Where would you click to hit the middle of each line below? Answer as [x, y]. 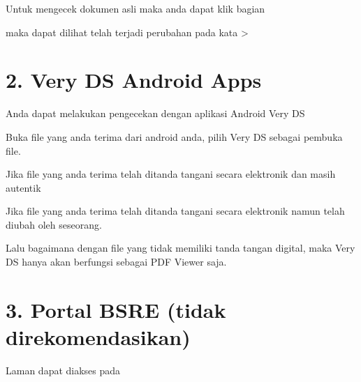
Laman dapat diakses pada [63, 370]
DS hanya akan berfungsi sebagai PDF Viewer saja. [116, 262]
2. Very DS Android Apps [134, 80]
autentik [23, 187]
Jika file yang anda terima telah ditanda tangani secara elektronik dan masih [171, 174]
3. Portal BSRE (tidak [116, 309]
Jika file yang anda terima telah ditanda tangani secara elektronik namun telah [175, 211]
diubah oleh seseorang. [54, 224]
